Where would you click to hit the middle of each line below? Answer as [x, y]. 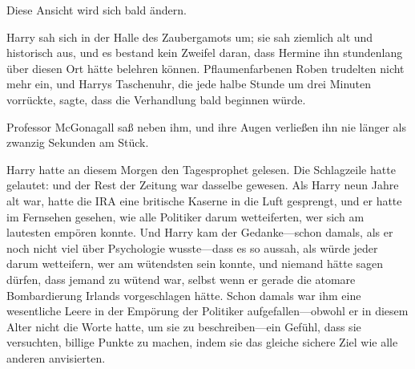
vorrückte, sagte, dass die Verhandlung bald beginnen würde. [156, 99]
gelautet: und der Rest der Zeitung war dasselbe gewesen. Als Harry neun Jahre [203, 185]
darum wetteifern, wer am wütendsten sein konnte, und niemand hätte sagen [195, 264]
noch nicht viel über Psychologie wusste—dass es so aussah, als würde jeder [192, 247]
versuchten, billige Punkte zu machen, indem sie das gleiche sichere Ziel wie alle [202, 342]
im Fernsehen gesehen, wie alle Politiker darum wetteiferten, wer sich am [185, 216]
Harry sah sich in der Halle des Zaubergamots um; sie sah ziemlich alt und [190, 36]
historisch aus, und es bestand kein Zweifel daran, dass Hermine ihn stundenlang [205, 53]
